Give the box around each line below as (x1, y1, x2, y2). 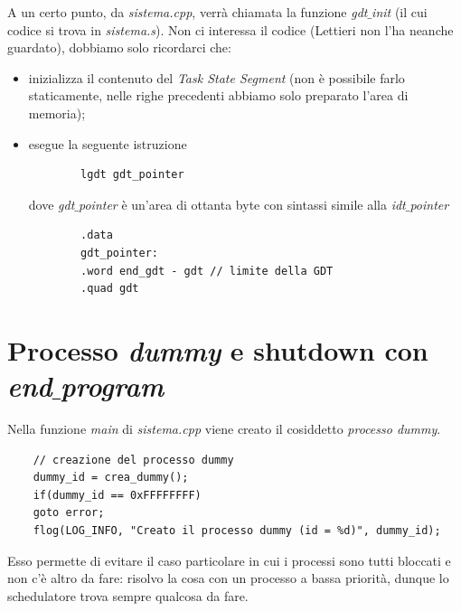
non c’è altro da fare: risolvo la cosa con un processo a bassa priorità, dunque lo (7, 569, 449, 587)
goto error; (33, 506, 105, 520)
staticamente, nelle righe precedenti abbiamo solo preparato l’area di (28, 86, 409, 105)
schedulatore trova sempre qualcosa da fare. (7, 586, 249, 605)
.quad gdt (80, 282, 139, 296)
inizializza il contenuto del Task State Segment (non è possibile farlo (28, 68, 405, 87)
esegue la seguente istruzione (28, 134, 187, 153)
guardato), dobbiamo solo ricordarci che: (7, 38, 231, 57)
